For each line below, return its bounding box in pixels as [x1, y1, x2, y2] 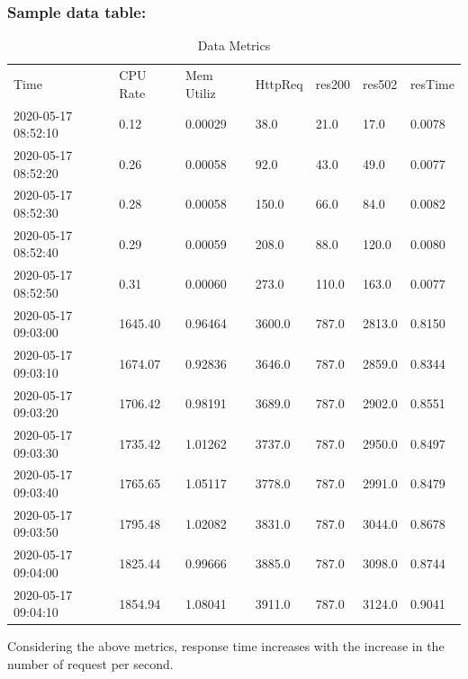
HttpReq [255, 74, 303, 93]
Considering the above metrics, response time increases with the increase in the [7, 637, 445, 656]
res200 [315, 74, 350, 93]
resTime [409, 74, 454, 93]
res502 [362, 74, 398, 93]
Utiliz [184, 83, 216, 102]
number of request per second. [7, 655, 174, 674]
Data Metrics [197, 36, 271, 55]
